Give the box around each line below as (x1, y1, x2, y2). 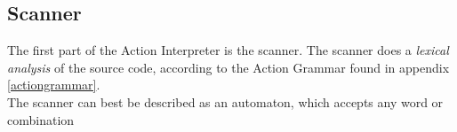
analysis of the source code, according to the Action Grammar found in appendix (7, 58, 450, 76)
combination (7, 110, 75, 128)
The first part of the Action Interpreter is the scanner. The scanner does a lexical (7, 41, 449, 59)
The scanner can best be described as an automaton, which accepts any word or (7, 92, 444, 111)
